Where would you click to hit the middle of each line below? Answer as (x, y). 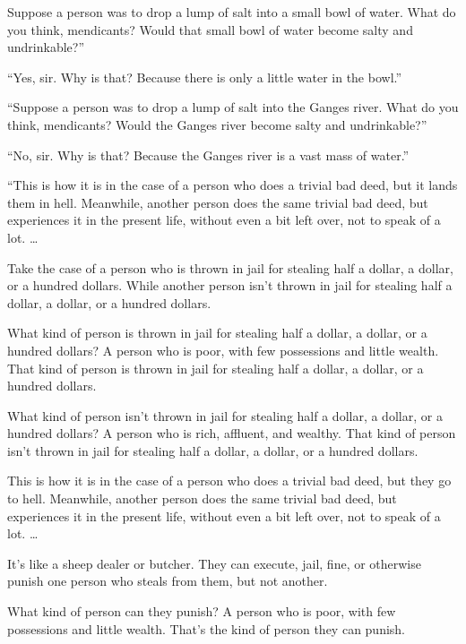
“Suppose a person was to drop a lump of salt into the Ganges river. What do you (233, 107)
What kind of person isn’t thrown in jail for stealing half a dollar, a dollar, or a (225, 415)
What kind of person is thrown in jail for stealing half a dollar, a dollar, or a (217, 333)
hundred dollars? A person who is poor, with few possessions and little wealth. (223, 350)
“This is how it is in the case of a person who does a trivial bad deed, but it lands (233, 185)
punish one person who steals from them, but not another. (168, 581)
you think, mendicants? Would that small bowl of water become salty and (210, 29)
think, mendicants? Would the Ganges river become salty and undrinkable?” (217, 124)
